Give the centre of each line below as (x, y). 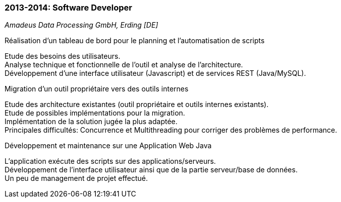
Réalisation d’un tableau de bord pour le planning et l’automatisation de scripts (135, 41)
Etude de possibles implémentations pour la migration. (95, 113)
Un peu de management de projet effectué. (76, 178)
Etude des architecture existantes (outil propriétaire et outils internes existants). (137, 105)
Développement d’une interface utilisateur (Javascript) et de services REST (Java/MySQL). (155, 73)
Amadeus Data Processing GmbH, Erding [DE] (81, 25)
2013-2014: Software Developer (68, 8)
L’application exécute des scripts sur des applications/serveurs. (110, 161)
